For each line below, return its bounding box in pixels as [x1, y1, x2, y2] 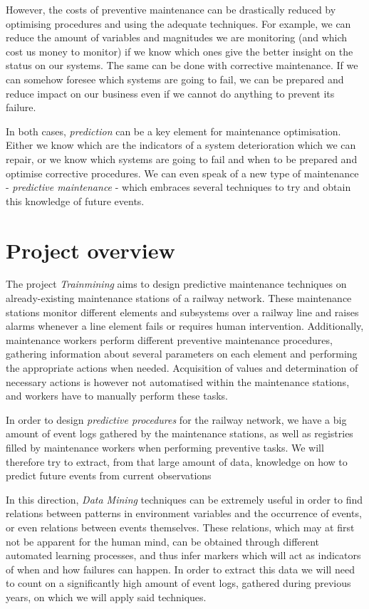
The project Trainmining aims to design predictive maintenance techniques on [6, 276, 347, 291]
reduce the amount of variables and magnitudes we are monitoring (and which [6, 30, 348, 45]
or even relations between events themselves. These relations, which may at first [6, 519, 355, 534]
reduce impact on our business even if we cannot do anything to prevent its [6, 85, 335, 100]
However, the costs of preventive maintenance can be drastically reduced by [6, 2, 336, 16]
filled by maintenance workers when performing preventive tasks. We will [6, 439, 324, 454]
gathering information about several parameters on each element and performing [6, 346, 358, 361]
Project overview [6, 235, 175, 264]
